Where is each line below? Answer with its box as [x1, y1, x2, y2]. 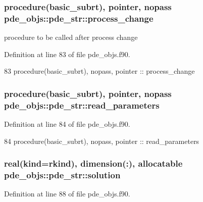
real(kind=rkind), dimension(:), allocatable [4, 157, 183, 170]
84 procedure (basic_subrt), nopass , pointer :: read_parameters [4, 135, 199, 146]
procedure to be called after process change [4, 32, 138, 42]
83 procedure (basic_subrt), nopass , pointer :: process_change [4, 66, 195, 76]
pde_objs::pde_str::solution [4, 169, 121, 181]
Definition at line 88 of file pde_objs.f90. [4, 188, 130, 199]
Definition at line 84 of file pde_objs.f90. [4, 119, 130, 129]
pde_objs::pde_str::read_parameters [4, 98, 160, 111]
